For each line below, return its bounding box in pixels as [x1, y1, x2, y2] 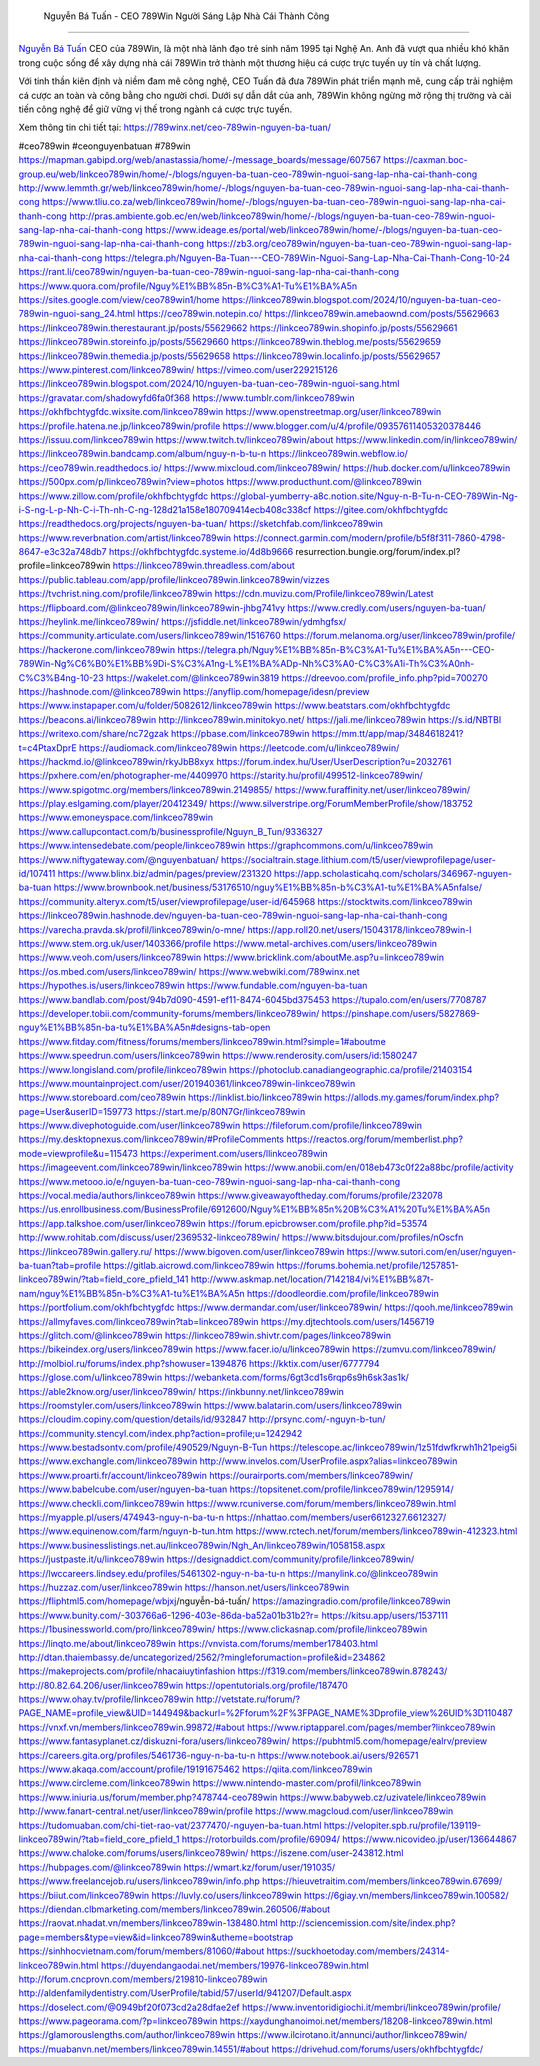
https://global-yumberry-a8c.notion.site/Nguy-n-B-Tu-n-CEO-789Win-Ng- [210, 490, 519, 502]
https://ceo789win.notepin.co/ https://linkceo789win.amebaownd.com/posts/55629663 [136, 308, 500, 320]
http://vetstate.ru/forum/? [195, 1693, 300, 1705]
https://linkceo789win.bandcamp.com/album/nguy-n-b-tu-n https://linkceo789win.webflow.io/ [18, 448, 409, 460]
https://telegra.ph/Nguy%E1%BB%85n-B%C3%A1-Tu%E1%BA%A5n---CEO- [176, 643, 495, 655]
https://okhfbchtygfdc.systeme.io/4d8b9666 [108, 546, 294, 558]
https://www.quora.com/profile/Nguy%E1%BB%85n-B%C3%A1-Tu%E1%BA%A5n [18, 280, 358, 292]
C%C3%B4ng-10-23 [18, 671, 104, 684]
